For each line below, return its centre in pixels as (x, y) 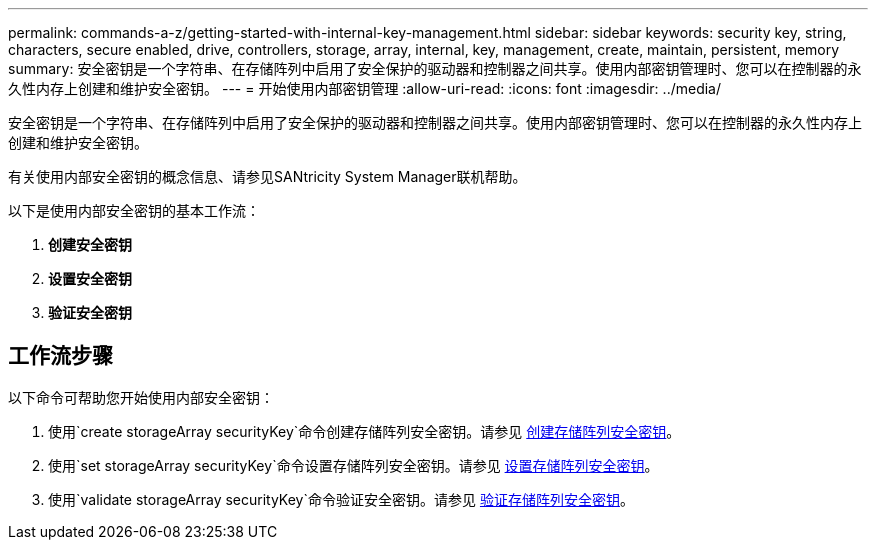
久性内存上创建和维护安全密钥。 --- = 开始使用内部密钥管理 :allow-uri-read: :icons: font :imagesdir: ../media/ (365, 88)
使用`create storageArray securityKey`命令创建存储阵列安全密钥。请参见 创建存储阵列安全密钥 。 (364, 431)
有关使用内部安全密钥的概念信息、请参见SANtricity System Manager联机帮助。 (267, 176)
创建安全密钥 (90, 244)
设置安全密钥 (90, 278)
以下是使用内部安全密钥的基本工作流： (134, 210)
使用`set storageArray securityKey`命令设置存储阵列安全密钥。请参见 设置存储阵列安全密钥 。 (353, 465)
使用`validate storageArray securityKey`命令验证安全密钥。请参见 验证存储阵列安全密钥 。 (341, 499)
